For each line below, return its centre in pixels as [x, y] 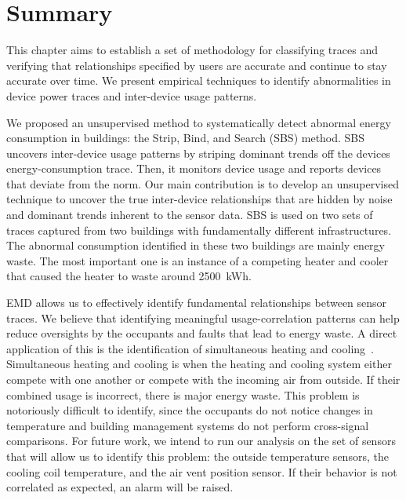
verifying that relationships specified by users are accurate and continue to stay [197, 65]
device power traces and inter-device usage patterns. [132, 95]
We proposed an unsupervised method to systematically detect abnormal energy [199, 122]
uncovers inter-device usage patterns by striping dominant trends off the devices [198, 153]
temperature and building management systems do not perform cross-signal [188, 425]
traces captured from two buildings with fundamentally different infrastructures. [199, 230]
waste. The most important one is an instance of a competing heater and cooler [198, 260]
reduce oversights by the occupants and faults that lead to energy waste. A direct [202, 333]
